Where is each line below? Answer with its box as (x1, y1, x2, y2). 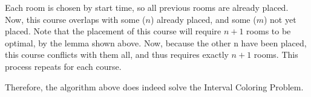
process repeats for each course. (5, 60, 122, 72)
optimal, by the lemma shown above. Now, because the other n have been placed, (5, 36, 307, 49)
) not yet (263, 13, 296, 25)
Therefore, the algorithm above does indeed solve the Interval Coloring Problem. (5, 80, 304, 93)
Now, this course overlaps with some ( (5, 13, 146, 25)
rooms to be (246, 25, 291, 37)
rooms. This (254, 48, 298, 61)
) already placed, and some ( (150, 13, 257, 25)
